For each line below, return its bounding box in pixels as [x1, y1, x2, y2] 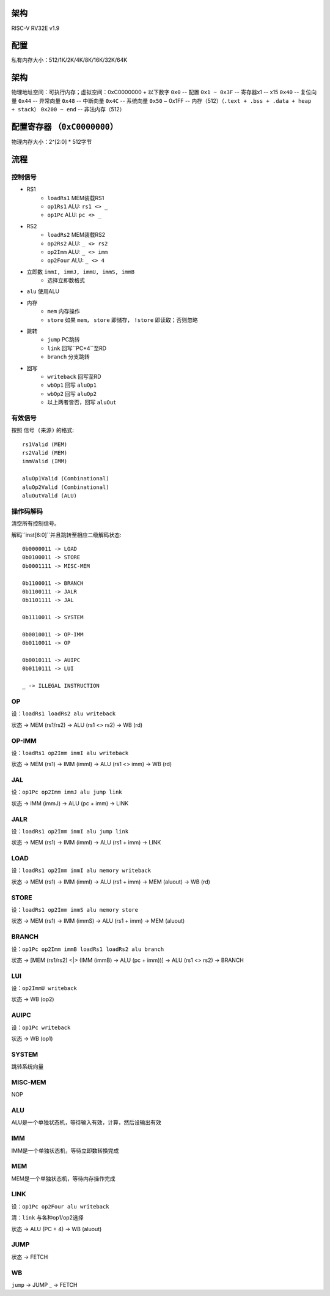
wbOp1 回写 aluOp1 [47, 381, 97, 389]
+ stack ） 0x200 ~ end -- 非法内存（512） [11, 106, 125, 113]
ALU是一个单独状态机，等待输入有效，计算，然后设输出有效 [11, 1119, 161, 1126]
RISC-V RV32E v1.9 [11, 24, 60, 32]
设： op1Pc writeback [11, 1024, 71, 1031]
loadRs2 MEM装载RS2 [47, 231, 106, 239]
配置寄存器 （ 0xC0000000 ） [11, 121, 119, 132]
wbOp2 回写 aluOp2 [47, 390, 97, 397]
